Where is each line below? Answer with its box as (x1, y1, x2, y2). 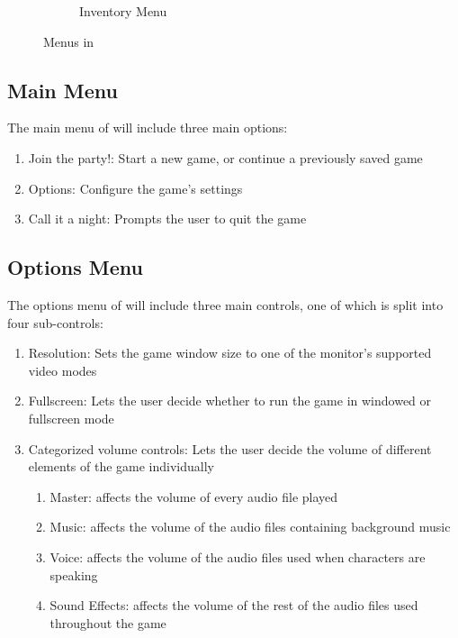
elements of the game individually (28, 457, 214, 476)
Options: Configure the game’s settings (28, 178, 243, 197)
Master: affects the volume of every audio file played (49, 487, 338, 506)
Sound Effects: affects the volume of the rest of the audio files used (49, 596, 418, 615)
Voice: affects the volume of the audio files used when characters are (49, 547, 426, 566)
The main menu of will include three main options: (7, 118, 288, 137)
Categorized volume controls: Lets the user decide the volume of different (28, 439, 432, 458)
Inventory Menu (79, 2, 167, 20)
